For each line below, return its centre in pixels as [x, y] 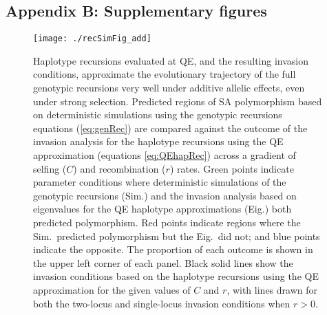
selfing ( [50, 168]
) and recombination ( [119, 168]
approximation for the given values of [112, 289]
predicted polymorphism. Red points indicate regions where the [167, 222]
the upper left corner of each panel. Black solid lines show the [163, 262]
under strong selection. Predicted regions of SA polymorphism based [178, 101]
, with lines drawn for [272, 289]
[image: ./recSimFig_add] [92, 39]
